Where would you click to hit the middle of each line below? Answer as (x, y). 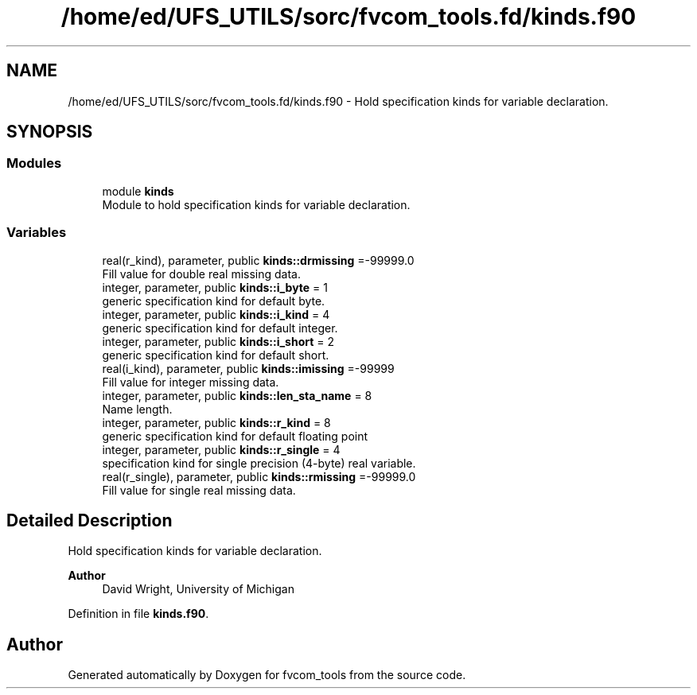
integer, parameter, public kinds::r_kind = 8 (216, 422)
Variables (37, 233)
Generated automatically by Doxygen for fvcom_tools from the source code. (267, 675)
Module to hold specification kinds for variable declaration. (256, 204)
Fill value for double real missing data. (201, 274)
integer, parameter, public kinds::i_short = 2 (218, 341)
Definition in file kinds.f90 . (138, 614)
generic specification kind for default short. (216, 355)
